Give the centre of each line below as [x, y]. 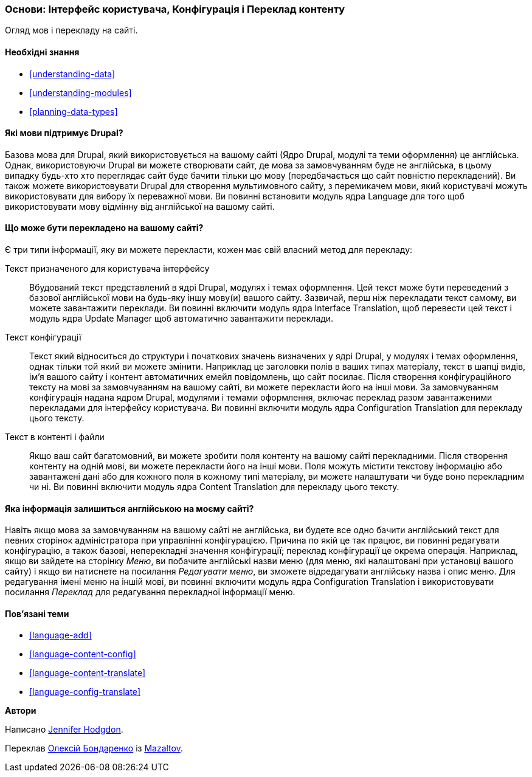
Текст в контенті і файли [55, 437]
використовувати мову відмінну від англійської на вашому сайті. [140, 206]
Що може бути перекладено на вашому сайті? [104, 228]
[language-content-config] [83, 654]
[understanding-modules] [81, 92]
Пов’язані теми [37, 613]
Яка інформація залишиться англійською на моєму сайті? [130, 508]
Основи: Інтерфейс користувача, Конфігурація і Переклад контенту [175, 9]
